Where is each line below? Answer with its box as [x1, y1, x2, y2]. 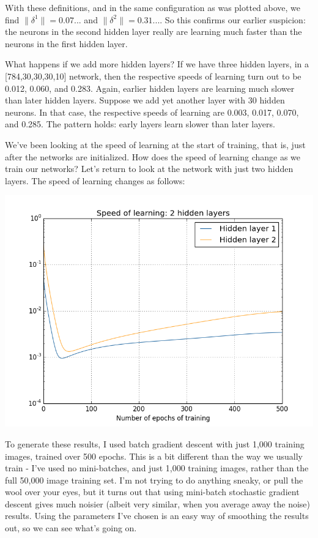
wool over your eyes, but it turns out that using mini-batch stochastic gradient [5, 485, 300, 498]
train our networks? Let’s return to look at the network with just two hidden [5, 162, 294, 175]
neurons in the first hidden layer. [5, 37, 128, 50]
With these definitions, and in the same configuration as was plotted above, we [5, 1, 301, 13]
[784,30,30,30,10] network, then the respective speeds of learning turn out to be [5, 69, 301, 82]
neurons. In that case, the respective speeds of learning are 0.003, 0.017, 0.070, [5, 105, 299, 118]
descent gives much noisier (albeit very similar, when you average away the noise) [5, 497, 311, 510]
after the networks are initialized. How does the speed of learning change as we [5, 150, 301, 163]
